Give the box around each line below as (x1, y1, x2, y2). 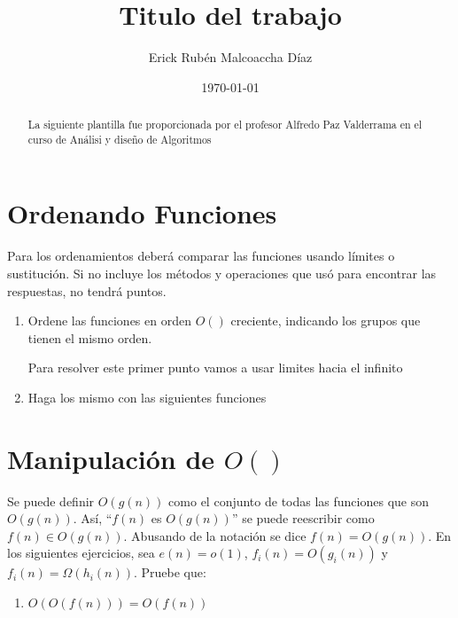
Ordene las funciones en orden (27, 311, 191, 330)
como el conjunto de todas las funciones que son (168, 491, 430, 510)
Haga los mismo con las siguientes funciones (27, 387, 267, 406)
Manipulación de (7, 440, 215, 476)
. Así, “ (73, 509, 113, 528)
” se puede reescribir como (231, 509, 375, 528)
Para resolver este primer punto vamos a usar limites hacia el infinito (27, 358, 403, 377)
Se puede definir (7, 491, 95, 510)
